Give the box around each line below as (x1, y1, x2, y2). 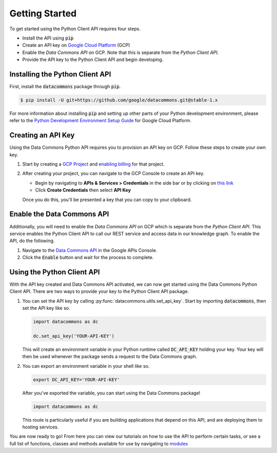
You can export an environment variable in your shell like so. (22, 363, 150, 369)
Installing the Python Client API (9, 70, 111, 78)
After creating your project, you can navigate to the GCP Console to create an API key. (22, 170, 205, 176)
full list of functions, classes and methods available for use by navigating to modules (9, 440, 188, 446)
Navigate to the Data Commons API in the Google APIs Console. (22, 247, 157, 253)
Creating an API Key (9, 131, 75, 140)
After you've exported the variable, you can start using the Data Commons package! (22, 390, 201, 396)
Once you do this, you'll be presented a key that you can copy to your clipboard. (22, 196, 192, 203)
